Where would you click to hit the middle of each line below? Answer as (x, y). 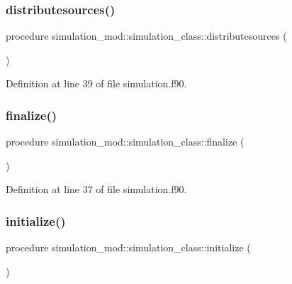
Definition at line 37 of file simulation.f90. (96, 189)
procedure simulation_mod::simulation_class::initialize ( (128, 247)
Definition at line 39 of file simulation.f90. (96, 83)
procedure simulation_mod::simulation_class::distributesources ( (146, 36)
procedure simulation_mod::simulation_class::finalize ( (125, 142)
